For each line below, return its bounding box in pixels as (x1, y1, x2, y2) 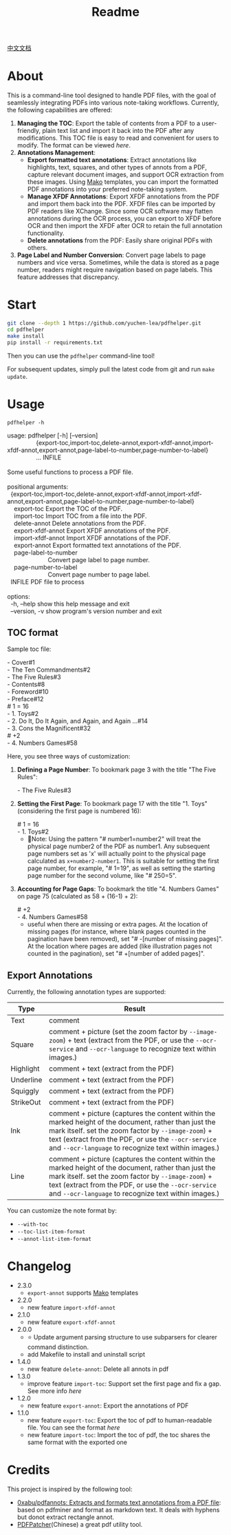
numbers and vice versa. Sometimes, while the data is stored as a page (16, 258, 220, 267)
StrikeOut (10, 1098, 41, 1107)
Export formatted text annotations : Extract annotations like (27, 156, 197, 164)
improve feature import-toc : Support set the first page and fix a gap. (27, 1379, 221, 1388)
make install (7, 332, 45, 340)
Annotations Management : (16, 149, 96, 157)
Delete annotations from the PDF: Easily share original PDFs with (27, 236, 213, 245)
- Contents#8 (7, 680, 45, 689)
